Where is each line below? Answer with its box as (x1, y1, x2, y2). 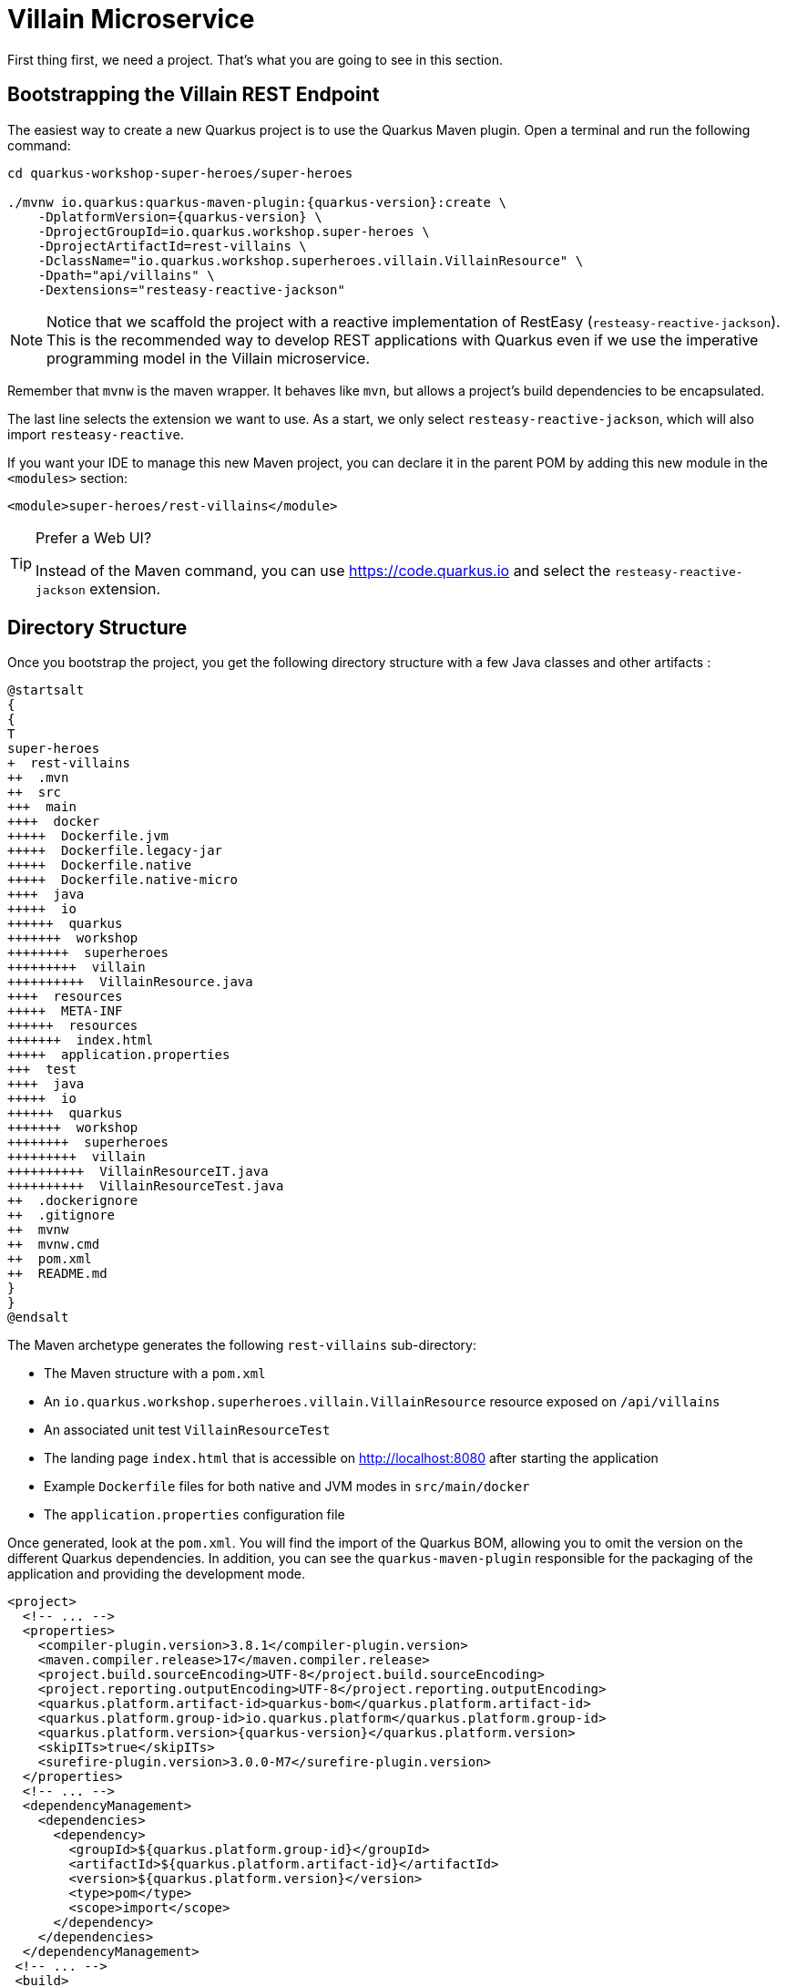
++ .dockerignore (7, 1193, 138, 1209)
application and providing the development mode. (7, 1566, 305, 1582)
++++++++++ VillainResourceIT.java (7, 1164, 269, 1179)
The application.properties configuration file (44, 1507, 345, 1523)
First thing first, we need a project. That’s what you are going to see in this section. (7, 51, 503, 67)
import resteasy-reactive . (7, 426, 184, 442)
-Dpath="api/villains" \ (37, 267, 215, 283)
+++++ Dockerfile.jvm (7, 829, 169, 844)
